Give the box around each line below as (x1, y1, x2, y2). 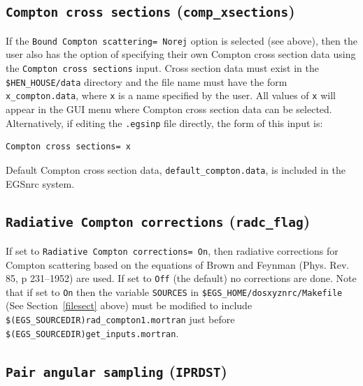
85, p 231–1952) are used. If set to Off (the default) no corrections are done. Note (6, 271, 357, 285)
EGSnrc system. (6, 176, 75, 191)
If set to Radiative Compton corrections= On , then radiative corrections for (6, 243, 339, 258)
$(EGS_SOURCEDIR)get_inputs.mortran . (6, 325, 179, 340)
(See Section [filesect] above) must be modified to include (6, 298, 252, 313)
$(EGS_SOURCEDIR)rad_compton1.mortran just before (6, 312, 235, 327)
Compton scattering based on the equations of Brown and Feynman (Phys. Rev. (6, 257, 350, 272)
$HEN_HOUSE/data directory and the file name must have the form (6, 74, 287, 89)
